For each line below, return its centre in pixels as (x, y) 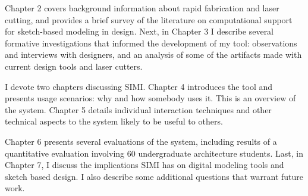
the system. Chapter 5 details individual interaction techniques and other (138, 109)
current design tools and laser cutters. (74, 66)
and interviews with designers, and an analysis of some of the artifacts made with (153, 55)
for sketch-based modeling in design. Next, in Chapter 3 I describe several (139, 31)
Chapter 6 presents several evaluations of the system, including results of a (141, 141)
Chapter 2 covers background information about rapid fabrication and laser (142, 8)
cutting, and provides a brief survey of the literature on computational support (149, 19)
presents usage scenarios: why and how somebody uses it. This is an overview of (150, 98)
